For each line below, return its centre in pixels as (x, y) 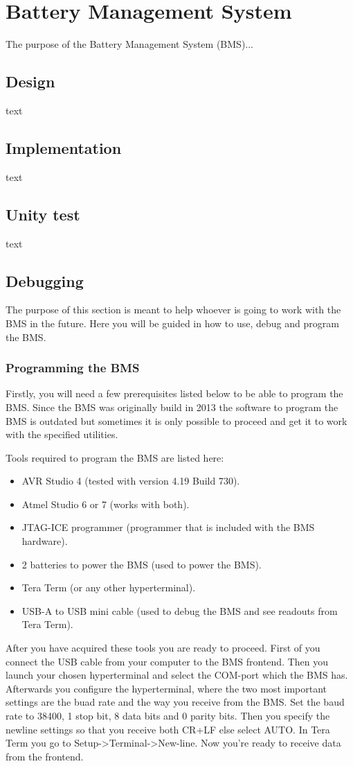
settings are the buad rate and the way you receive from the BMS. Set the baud (175, 702)
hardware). (45, 541)
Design (30, 81)
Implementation (64, 147)
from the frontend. (45, 756)
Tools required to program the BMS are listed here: (115, 457)
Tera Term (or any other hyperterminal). (109, 587)
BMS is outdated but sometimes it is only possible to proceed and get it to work (176, 420)
